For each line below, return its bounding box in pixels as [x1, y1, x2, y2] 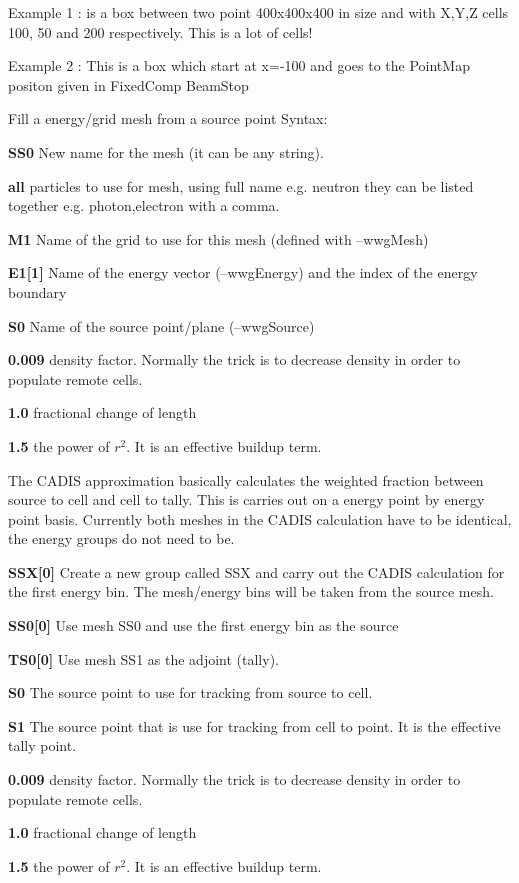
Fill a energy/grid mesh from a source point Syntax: [8, 108, 328, 129]
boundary [8, 281, 67, 302]
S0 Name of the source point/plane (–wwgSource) [8, 315, 315, 336]
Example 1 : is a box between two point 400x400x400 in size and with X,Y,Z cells [8, 2, 509, 22]
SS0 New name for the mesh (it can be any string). [8, 141, 324, 162]
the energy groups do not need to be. [8, 528, 235, 549]
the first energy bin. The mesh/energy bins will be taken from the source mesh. [8, 581, 494, 602]
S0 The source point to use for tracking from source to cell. [8, 682, 373, 703]
